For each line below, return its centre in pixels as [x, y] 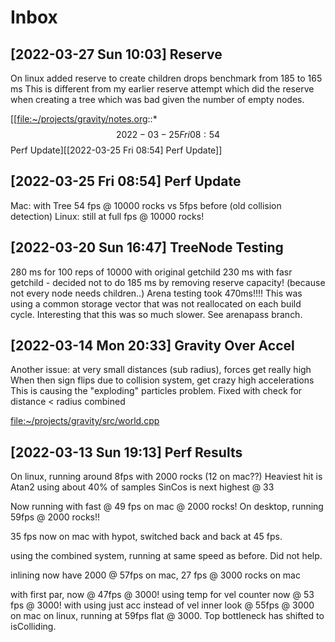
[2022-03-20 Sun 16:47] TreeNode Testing [147, 247]
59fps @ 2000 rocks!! [55, 517]
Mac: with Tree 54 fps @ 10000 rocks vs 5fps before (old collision [146, 205]
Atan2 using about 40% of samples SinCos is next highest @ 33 [142, 487]
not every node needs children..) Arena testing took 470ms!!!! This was [156, 293]
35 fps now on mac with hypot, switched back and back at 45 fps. [146, 537]
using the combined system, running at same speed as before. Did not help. [166, 556]
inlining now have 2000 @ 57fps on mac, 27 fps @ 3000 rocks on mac [155, 575]
